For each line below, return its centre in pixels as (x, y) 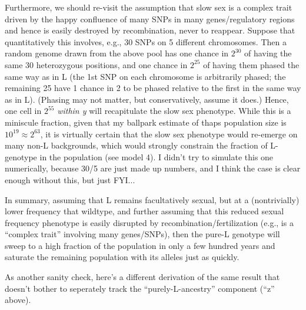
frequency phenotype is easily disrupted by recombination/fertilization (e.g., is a (149, 222)
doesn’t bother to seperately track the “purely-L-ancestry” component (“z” (140, 288)
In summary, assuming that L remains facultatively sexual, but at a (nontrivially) (152, 199)
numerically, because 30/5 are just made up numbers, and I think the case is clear (153, 168)
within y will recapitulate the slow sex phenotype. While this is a (174, 111)
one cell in (23, 111)
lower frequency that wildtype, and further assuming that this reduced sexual (144, 211)
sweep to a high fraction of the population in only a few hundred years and (140, 245)
